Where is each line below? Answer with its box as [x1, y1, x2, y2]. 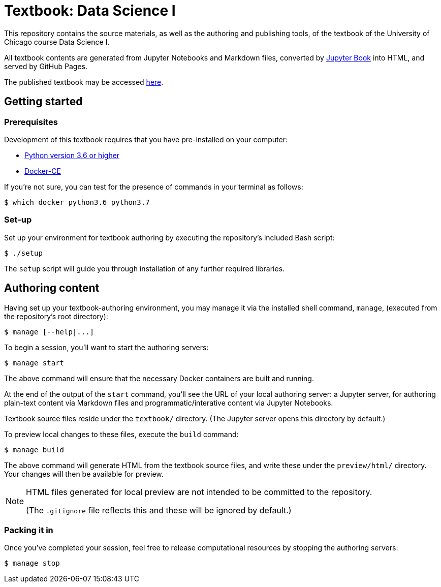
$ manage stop [4, 559, 60, 568]
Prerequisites [4, 116, 58, 127]
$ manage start [4, 358, 65, 367]
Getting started [4, 95, 83, 108]
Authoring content [4, 282, 100, 295]
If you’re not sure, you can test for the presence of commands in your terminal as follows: [4, 182, 303, 191]
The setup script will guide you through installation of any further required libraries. [4, 264, 285, 273]
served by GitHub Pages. [4, 61, 87, 71]
